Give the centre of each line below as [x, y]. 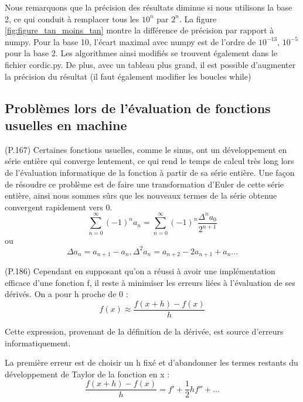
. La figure [198, 18]
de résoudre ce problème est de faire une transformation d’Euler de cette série [144, 184]
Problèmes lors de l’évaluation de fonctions [138, 108]
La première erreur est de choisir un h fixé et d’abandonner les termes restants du [151, 362]
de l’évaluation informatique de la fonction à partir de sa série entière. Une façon [150, 172]
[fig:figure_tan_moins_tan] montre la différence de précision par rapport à [139, 30]
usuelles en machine [66, 125]
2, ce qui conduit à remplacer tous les [72, 18]
